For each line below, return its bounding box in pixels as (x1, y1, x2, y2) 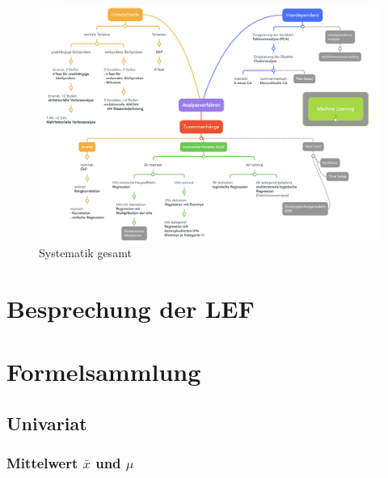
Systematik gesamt (39, 243, 132, 260)
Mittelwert (6, 452, 78, 472)
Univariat (6, 410, 87, 435)
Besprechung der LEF (6, 291, 255, 324)
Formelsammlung (6, 355, 201, 387)
